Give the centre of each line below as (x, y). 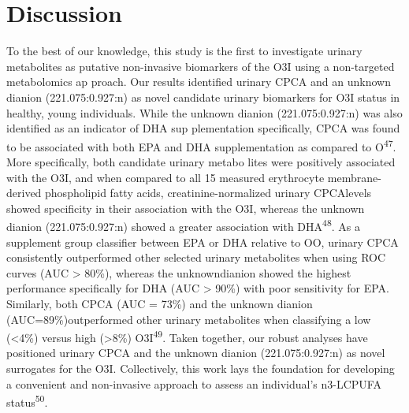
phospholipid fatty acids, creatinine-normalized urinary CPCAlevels (208, 193)
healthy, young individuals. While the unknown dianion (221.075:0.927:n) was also (204, 112)
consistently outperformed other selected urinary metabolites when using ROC (196, 257)
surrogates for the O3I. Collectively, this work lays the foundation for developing (201, 368)
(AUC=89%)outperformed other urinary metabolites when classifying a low (189, 319)
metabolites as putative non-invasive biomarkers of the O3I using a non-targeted (201, 66)
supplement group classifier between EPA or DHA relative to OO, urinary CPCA (203, 242)
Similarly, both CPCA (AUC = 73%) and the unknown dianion (160, 303)
